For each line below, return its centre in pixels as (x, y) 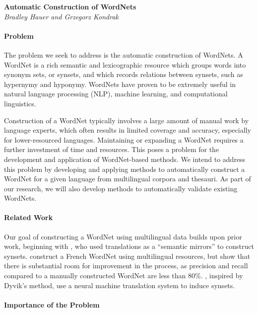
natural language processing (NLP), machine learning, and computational (116, 94)
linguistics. (20, 103)
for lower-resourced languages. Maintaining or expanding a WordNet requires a (124, 139)
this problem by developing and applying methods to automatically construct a (125, 169)
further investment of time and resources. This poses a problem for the (112, 149)
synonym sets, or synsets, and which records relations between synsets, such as (124, 74)
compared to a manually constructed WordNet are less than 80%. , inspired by (124, 275)
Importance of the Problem (52, 304)
